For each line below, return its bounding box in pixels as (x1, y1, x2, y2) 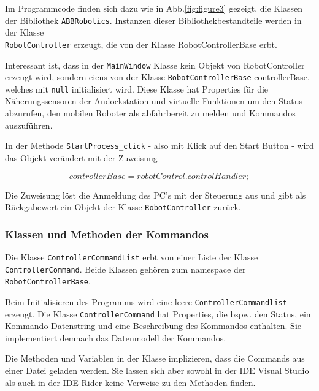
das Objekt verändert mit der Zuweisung (5, 151, 158, 164)
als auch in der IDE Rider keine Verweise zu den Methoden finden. (5, 376, 256, 389)
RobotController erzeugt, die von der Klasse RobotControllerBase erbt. (5, 37, 277, 50)
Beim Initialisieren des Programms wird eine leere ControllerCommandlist (5, 295, 287, 308)
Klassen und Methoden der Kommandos (5, 226, 209, 241)
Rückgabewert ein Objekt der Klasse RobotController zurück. (5, 200, 241, 213)
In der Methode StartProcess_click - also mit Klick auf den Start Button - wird (5, 139, 314, 152)
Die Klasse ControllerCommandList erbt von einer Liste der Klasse (5, 250, 258, 263)
